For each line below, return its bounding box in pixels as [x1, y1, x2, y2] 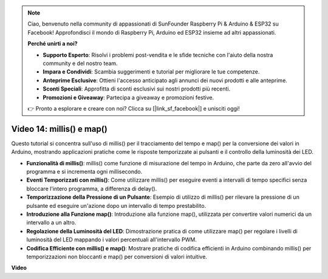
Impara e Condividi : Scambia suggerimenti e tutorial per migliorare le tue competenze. [43, 68, 260, 75]
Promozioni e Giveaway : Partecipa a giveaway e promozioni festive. [43, 94, 214, 101]
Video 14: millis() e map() [11, 123, 108, 134]
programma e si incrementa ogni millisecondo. [26, 168, 143, 175]
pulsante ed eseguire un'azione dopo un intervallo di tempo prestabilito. [26, 202, 207, 209]
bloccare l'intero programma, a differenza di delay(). [26, 185, 157, 192]
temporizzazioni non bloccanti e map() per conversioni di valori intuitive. [26, 253, 208, 260]
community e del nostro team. [43, 60, 118, 67]
